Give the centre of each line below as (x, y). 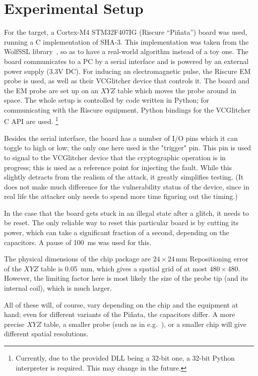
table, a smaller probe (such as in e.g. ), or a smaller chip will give (145, 324)
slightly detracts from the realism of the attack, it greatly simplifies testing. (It (124, 177)
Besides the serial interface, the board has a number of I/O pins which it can (121, 138)
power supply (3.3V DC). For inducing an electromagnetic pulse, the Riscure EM (128, 71)
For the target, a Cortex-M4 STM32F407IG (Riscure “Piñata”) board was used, (126, 32)
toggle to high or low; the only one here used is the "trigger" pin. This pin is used (128, 148)
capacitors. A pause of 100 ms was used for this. (78, 242)
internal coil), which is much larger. (58, 288)
